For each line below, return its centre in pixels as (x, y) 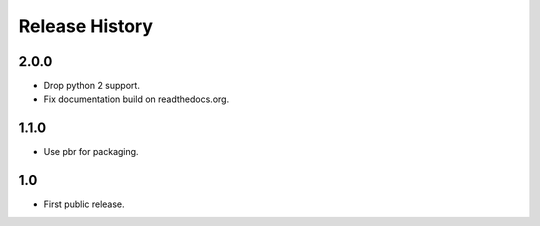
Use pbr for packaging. (91, 152)
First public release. (84, 204)
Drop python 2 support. (91, 86)
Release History (86, 26)
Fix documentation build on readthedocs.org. (136, 99)
